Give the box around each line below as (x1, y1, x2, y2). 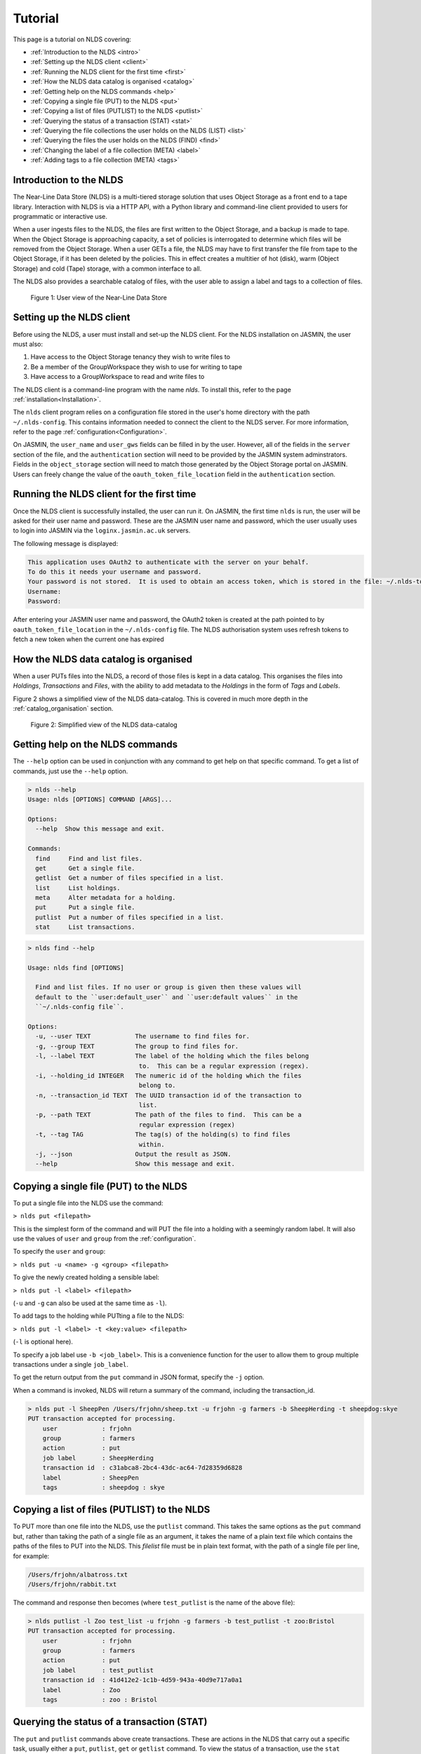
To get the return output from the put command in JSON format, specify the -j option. (13, 1373, 265, 1381)
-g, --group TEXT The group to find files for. (35, 1042, 239, 1050)
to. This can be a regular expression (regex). (138, 1062, 309, 1070)
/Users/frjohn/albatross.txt (27, 1570, 128, 1579)
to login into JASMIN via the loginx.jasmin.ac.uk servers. (13, 526, 191, 535)
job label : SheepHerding (42, 1454, 154, 1462)
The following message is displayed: (13, 539, 119, 547)
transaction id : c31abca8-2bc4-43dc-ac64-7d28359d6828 (42, 1464, 243, 1472)
